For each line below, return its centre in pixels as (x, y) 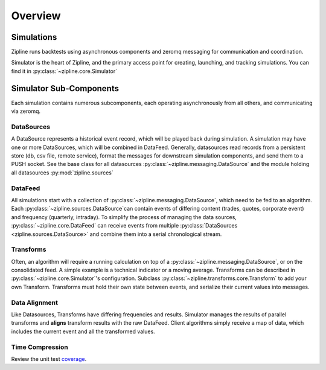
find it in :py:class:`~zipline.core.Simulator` (64, 71)
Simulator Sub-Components (65, 88)
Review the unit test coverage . (49, 359)
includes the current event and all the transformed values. (83, 331)
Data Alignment (35, 302)
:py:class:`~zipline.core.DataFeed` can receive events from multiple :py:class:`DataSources (124, 226)
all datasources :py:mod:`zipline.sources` (62, 173)
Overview (36, 16)
